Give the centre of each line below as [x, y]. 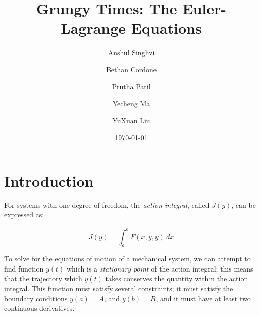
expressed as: [24, 215]
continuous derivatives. [39, 308]
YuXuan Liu [131, 120]
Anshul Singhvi [131, 52]
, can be [244, 205]
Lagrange [93, 28]
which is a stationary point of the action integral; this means [160, 268]
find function [24, 268]
